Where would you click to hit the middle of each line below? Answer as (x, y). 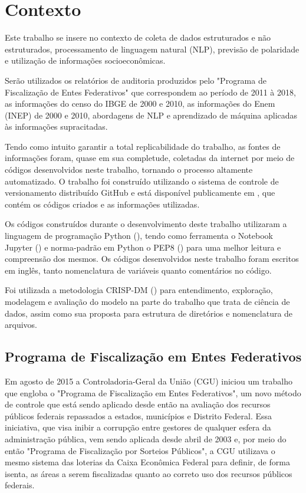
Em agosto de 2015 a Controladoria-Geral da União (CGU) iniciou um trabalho (149, 381)
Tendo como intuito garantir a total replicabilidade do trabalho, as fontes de (143, 146)
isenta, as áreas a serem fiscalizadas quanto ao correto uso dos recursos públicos (149, 473)
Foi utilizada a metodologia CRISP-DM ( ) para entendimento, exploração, (139, 290)
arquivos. (21, 325)
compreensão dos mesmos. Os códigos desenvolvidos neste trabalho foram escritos (152, 259)
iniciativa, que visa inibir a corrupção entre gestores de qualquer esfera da (138, 427)
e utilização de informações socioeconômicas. (85, 60)
